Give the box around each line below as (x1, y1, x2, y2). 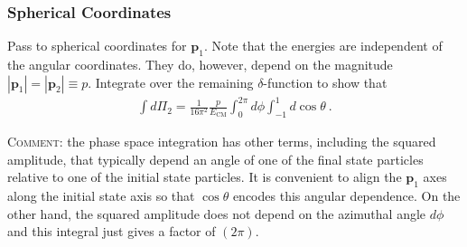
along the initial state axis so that (7, 185, 195, 204)
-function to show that (263, 72, 388, 91)
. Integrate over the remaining (88, 72, 254, 91)
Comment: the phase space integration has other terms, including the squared (7, 131, 436, 150)
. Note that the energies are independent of (203, 36, 443, 55)
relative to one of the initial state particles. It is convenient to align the (7, 167, 402, 186)
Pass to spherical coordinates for (7, 36, 187, 55)
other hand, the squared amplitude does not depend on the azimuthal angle (7, 204, 426, 223)
